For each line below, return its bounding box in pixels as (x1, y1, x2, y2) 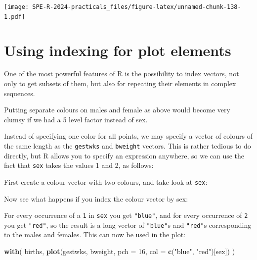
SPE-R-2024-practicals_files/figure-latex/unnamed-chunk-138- (32, 3, 241, 10)
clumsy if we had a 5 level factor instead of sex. (4, 114, 148, 124)
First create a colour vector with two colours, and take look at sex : (4, 176, 208, 187)
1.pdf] (4, 13, 25, 20)
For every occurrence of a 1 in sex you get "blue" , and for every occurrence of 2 (4, 210, 248, 220)
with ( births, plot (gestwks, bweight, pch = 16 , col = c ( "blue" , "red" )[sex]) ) (4, 246, 235, 257)
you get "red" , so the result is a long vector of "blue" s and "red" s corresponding (4, 219, 252, 230)
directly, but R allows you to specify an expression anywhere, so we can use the (4, 150, 245, 160)
